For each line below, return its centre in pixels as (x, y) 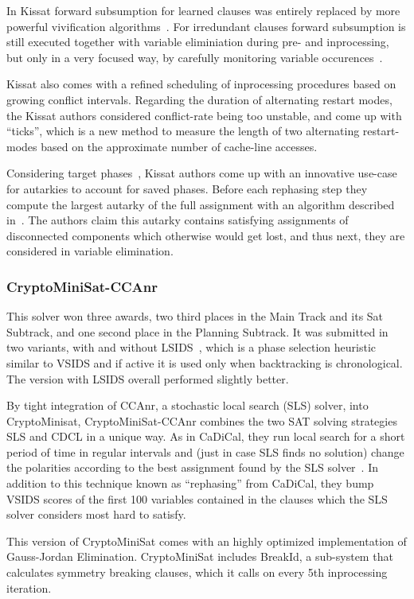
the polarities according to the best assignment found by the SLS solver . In (192, 467)
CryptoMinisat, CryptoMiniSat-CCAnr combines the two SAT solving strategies (202, 420)
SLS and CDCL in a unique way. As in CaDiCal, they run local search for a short (206, 436)
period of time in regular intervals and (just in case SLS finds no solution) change (205, 451)
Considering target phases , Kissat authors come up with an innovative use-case (202, 173)
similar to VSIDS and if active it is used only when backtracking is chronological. (205, 362)
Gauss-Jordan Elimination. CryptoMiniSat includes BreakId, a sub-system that (200, 556)
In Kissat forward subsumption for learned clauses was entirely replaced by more (203, 10)
